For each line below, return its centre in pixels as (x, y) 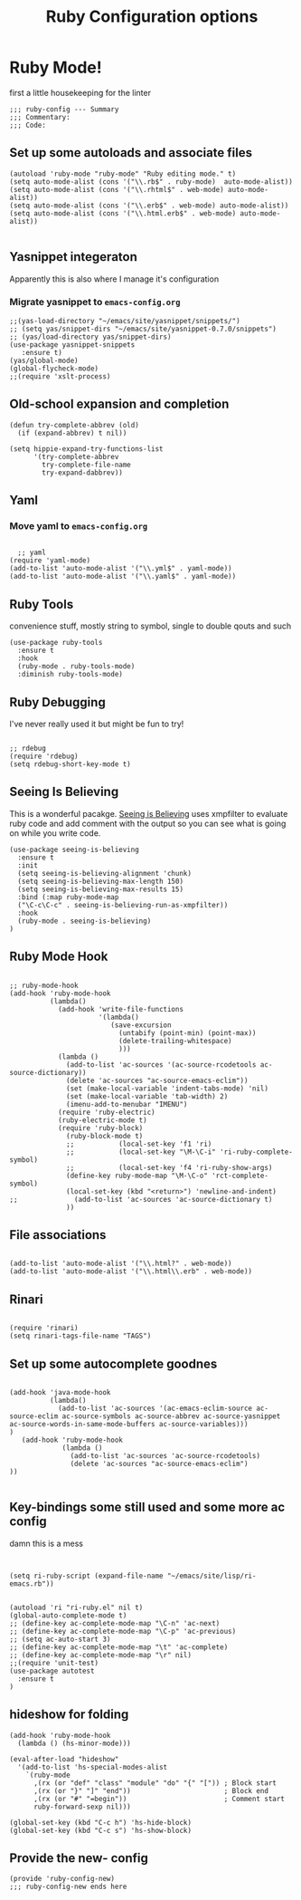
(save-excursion (141, 1025)
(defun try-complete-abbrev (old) (75, 425)
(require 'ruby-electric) (106, 1112)
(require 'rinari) (44, 1329)
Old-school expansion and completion (119, 404)
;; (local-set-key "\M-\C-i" (141, 1152)
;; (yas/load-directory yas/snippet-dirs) (90, 337)
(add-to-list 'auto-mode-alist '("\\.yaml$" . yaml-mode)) (123, 577)
